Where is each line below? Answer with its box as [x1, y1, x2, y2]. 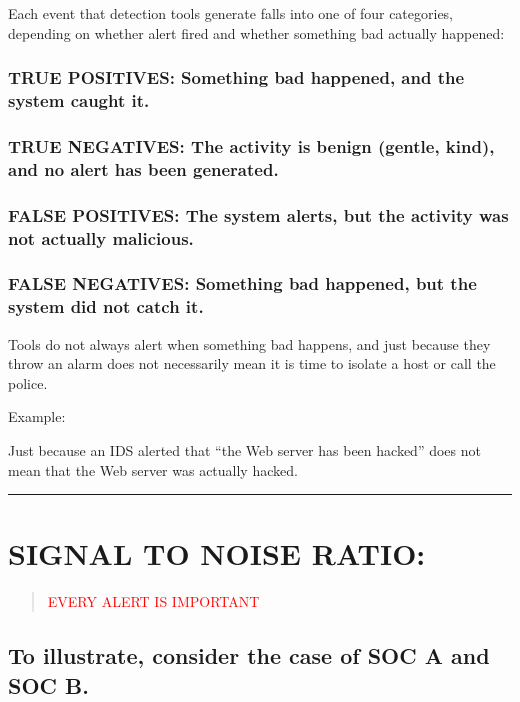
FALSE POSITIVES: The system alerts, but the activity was [8, 202, 509, 227]
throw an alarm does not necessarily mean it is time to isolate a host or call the [8, 353, 496, 374]
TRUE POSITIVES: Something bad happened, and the [8, 65, 465, 90]
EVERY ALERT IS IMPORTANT [47, 591, 260, 612]
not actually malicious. [8, 225, 194, 250]
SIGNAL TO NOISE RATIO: [8, 533, 426, 574]
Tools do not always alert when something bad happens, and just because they [8, 333, 491, 354]
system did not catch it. [8, 294, 204, 319]
